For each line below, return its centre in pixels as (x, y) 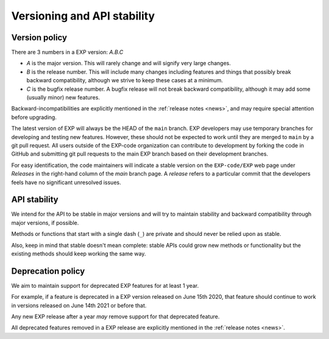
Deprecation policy (48, 271)
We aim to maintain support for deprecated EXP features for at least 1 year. (105, 285)
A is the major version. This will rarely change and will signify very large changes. (129, 63)
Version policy (39, 37)
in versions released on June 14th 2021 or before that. (79, 305)
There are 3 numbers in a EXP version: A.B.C (67, 52)
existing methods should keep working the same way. (79, 254)
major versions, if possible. (45, 223)
